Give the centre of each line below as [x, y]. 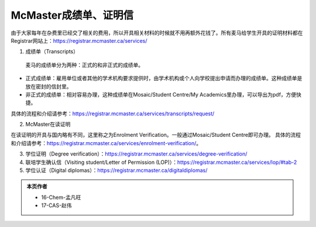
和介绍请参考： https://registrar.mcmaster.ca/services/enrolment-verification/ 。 [106, 143]
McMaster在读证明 [48, 124]
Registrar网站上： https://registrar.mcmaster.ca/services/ [79, 40]
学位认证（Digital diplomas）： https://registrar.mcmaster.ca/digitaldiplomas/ [116, 170]
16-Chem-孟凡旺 [61, 197]
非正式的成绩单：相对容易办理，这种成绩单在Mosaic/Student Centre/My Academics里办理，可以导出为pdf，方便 [161, 94]
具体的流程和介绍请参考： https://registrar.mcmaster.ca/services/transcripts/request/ [113, 113]
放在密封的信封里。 [49, 86]
